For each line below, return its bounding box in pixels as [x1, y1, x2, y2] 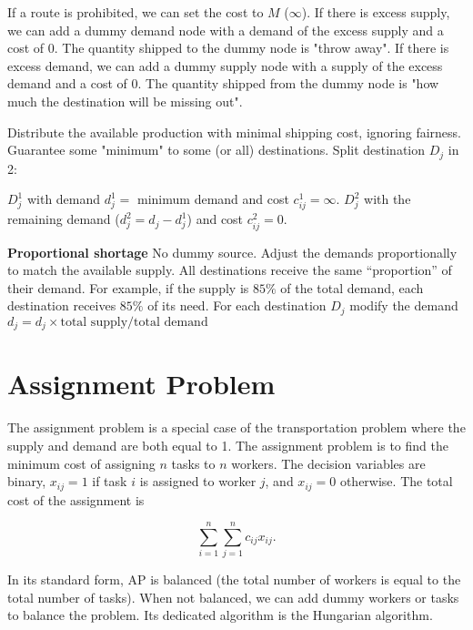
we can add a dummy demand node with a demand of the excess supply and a [7, 20, 444, 39]
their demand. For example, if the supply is [7, 278, 249, 297]
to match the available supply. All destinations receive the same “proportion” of [7, 260, 452, 279]
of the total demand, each [280, 278, 424, 297]
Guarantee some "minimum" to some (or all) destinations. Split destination [7, 140, 426, 159]
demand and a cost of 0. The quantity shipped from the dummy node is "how [7, 74, 439, 93]
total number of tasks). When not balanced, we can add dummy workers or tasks [7, 587, 459, 606]
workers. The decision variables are [231, 453, 426, 472]
